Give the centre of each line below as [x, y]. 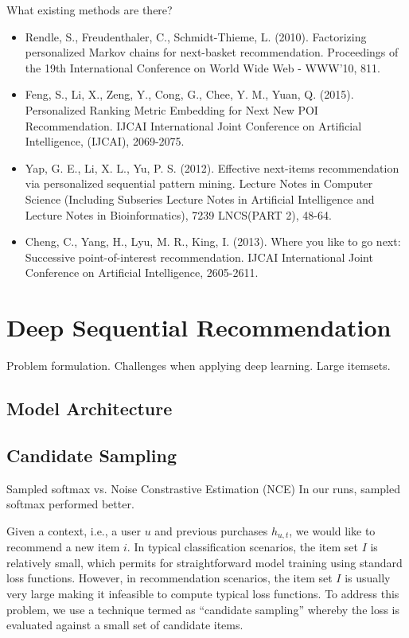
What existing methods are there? [90, 10]
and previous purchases [211, 530]
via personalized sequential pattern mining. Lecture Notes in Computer [199, 183]
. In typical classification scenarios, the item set [242, 547]
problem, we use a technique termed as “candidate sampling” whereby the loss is [203, 609]
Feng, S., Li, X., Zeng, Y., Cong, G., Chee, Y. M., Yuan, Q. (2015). [189, 94]
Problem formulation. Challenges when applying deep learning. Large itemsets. [199, 366]
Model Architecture [90, 408]
